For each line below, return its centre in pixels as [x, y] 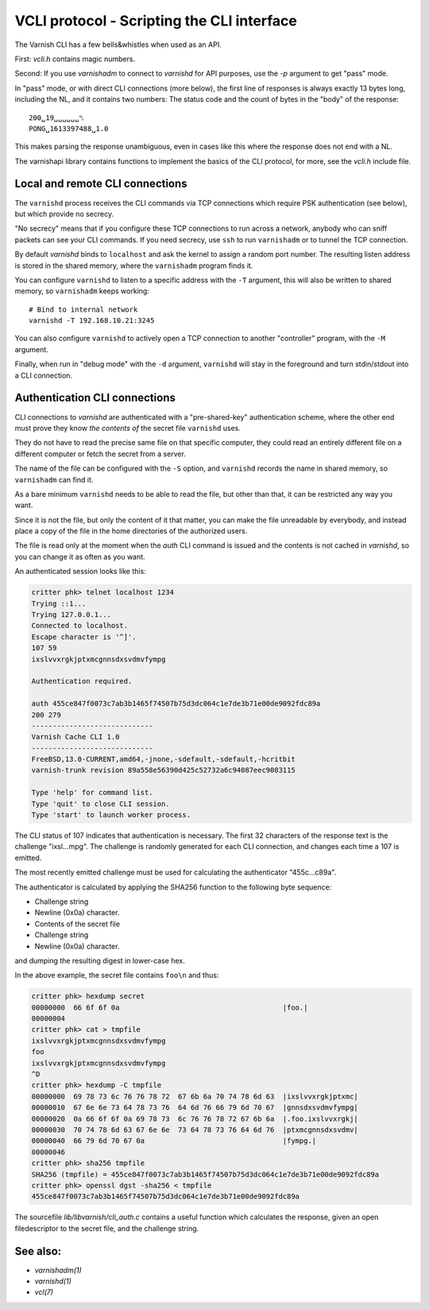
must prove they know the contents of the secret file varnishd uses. [128, 428]
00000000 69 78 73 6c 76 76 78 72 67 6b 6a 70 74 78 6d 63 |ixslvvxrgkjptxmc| [195, 1096]
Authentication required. [82, 681]
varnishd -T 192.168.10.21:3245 [92, 321]
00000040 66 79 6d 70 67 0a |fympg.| [174, 1141]
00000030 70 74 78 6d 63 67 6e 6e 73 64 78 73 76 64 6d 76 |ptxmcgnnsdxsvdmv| [195, 1130]
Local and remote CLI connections [101, 184]
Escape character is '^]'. [84, 637]
